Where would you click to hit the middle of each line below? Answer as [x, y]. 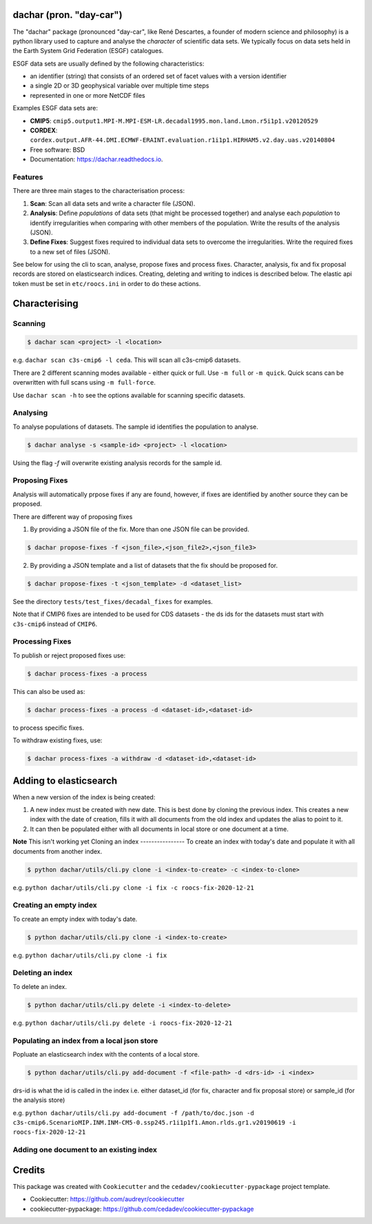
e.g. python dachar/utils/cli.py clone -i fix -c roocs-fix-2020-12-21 [133, 887]
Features [28, 177]
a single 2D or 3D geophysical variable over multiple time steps [120, 85]
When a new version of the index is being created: [84, 797]
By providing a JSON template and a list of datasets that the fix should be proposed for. [154, 565]
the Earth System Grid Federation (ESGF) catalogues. [88, 51]
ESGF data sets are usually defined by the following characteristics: [108, 63]
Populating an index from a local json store [85, 1041]
